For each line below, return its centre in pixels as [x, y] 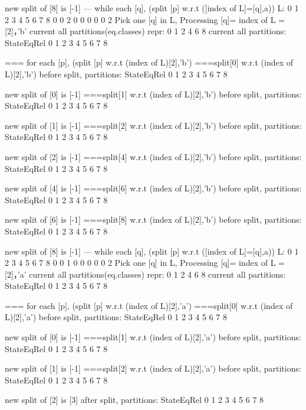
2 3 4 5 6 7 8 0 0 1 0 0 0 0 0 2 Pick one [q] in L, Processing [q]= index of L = [145, 263]
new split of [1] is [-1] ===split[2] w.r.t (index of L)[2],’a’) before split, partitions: [153, 368]
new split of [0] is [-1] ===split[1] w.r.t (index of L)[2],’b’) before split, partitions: [153, 94]
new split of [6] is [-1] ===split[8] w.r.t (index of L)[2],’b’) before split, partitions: [153, 219]
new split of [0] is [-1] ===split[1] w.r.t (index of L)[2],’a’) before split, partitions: [153, 337]
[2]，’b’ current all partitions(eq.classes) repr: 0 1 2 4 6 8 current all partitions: [146, 31]
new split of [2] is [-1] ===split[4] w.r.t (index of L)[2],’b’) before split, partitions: [153, 156]
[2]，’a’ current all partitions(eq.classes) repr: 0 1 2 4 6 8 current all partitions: [145, 274]
